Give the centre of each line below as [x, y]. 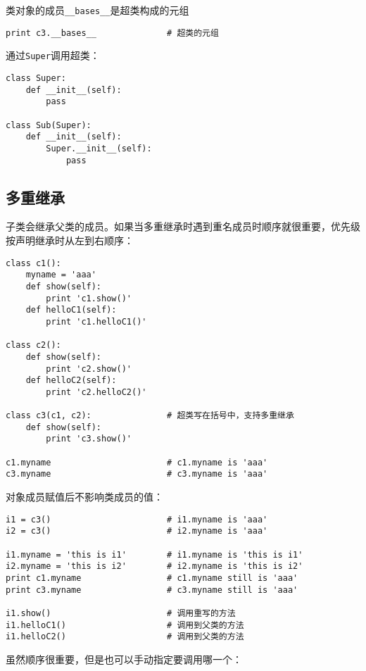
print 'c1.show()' [89, 298]
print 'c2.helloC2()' [96, 392]
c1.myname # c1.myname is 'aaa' [137, 462]
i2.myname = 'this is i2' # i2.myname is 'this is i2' [154, 566]
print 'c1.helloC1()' [96, 321]
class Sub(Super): [49, 125]
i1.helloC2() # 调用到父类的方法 [125, 637]
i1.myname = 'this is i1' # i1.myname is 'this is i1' [154, 554]
